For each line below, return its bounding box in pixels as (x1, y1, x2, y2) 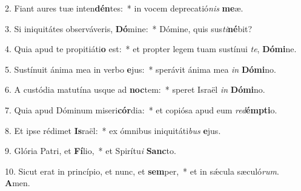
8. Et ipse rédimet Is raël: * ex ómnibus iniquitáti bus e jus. (5, 124, 221, 136)
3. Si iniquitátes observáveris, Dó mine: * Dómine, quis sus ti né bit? (5, 22, 253, 35)
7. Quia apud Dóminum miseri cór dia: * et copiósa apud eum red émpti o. (5, 103, 277, 116)
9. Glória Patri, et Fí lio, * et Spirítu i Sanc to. (5, 144, 176, 157)
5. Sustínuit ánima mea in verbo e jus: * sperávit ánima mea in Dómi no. (5, 62, 276, 75)
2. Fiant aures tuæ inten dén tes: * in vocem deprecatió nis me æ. (5, 2, 243, 14)
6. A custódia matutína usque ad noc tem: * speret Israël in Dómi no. (5, 83, 265, 96)
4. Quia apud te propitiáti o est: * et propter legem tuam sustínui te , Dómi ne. (5, 42, 297, 55)
